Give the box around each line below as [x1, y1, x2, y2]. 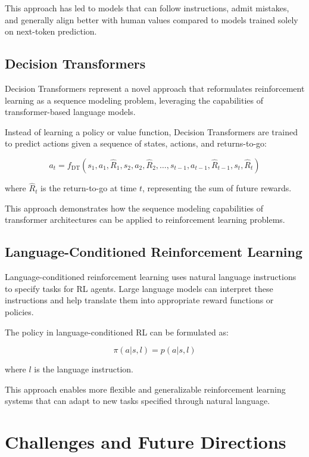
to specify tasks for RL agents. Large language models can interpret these [5, 282, 273, 294]
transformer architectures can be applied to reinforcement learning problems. [5, 213, 285, 226]
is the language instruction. [34, 363, 133, 375]
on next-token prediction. [5, 25, 97, 38]
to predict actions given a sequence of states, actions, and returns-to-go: [5, 137, 267, 150]
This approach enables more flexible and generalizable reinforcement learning [5, 383, 286, 395]
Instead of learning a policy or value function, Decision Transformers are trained [5, 125, 298, 138]
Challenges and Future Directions [5, 430, 286, 454]
